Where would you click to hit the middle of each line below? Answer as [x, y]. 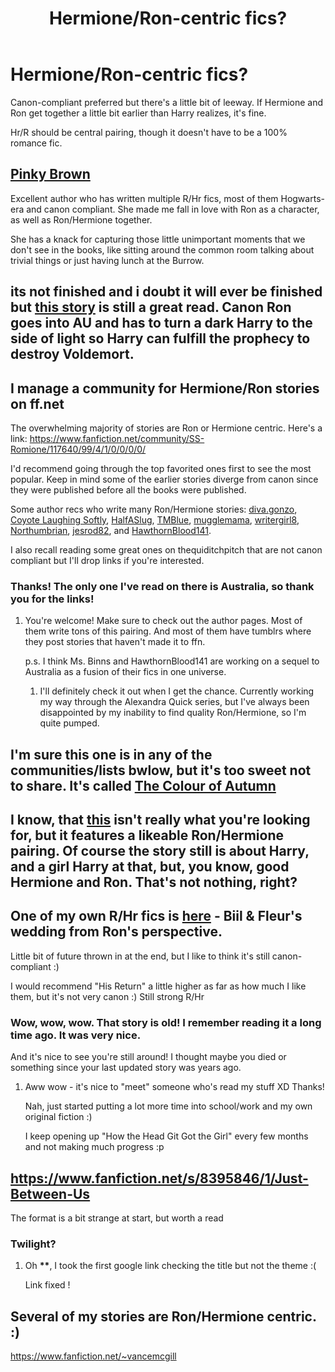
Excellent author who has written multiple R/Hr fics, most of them [144, 198]
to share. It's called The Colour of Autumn [143, 785]
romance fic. [36, 143]
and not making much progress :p [94, 1147]
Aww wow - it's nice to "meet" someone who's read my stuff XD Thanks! [174, 1087]
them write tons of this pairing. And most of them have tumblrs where [168, 631]
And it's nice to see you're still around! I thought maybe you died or [148, 1057]
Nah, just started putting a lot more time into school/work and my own [168, 1106]
